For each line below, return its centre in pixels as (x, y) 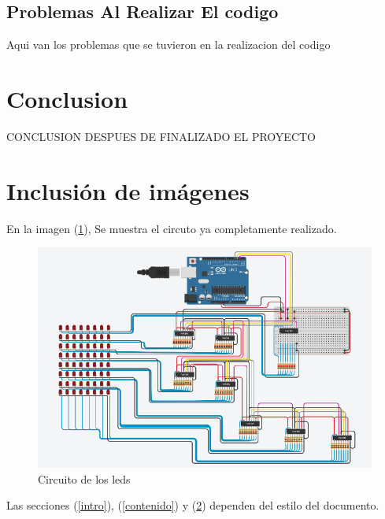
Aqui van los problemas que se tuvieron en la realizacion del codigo (168, 44)
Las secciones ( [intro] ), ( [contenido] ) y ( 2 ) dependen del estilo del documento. (193, 505)
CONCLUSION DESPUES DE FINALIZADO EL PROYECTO (161, 136)
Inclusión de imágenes (128, 190)
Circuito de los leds (84, 478)
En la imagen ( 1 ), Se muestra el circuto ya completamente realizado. (172, 228)
